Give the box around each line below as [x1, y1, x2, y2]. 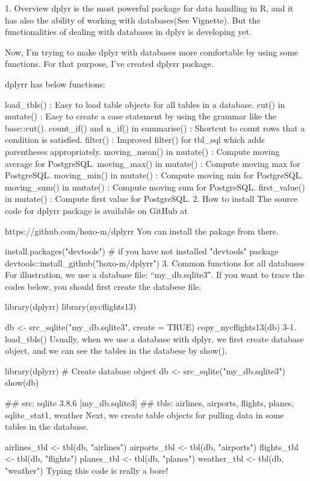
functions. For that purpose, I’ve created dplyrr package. [5, 57, 214, 70]
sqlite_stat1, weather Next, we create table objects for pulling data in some [5, 408, 284, 421]
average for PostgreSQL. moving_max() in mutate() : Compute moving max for [5, 157, 300, 169]
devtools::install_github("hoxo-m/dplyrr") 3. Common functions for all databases [5, 256, 305, 269]
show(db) [5, 376, 39, 389]
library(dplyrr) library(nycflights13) [5, 300, 137, 313]
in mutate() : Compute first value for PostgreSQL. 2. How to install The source [5, 192, 298, 205]
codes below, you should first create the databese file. [5, 280, 202, 292]
